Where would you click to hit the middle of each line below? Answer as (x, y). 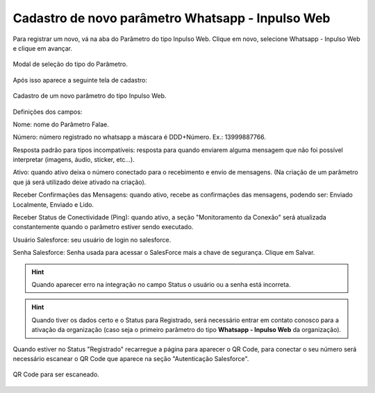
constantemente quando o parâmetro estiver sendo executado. (103, 227)
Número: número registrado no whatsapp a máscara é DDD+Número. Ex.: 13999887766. (140, 137)
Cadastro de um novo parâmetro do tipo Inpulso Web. (90, 96)
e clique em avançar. (43, 48)
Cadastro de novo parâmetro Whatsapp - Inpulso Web (172, 18)
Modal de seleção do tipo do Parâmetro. (70, 64)
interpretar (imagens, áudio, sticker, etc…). (74, 160)
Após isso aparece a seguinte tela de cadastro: (80, 80)
